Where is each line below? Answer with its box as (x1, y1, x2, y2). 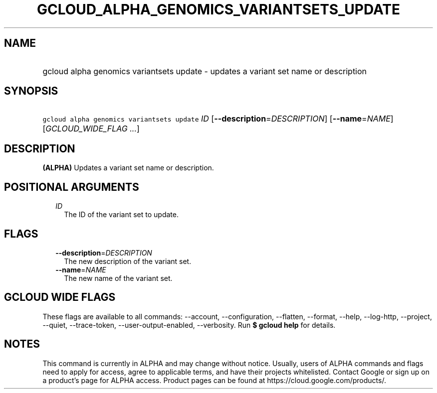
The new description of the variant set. (64, 257, 192, 265)
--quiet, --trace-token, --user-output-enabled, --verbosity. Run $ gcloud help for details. (42, 320, 336, 329)
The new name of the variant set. (64, 273, 173, 282)
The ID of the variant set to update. (64, 210, 179, 219)
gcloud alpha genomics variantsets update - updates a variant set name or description (42, 66, 367, 76)
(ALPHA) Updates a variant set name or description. (42, 163, 214, 172)
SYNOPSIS (4, 85, 58, 98)
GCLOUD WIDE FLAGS (4, 291, 116, 304)
